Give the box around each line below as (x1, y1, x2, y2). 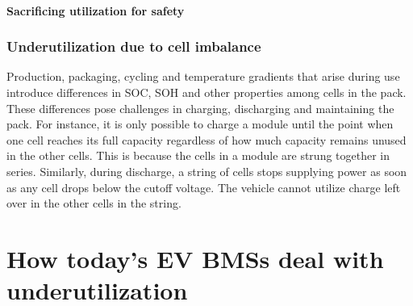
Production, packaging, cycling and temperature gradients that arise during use (6, 68, 400, 85)
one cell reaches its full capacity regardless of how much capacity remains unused (6, 131, 407, 148)
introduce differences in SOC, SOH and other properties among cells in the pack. (6, 84, 407, 100)
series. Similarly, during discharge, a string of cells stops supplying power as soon (6, 162, 407, 179)
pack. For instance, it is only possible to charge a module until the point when (6, 115, 394, 132)
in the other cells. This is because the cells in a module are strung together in (6, 147, 390, 164)
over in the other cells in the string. (6, 195, 181, 212)
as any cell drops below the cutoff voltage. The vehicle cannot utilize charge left (6, 178, 401, 195)
